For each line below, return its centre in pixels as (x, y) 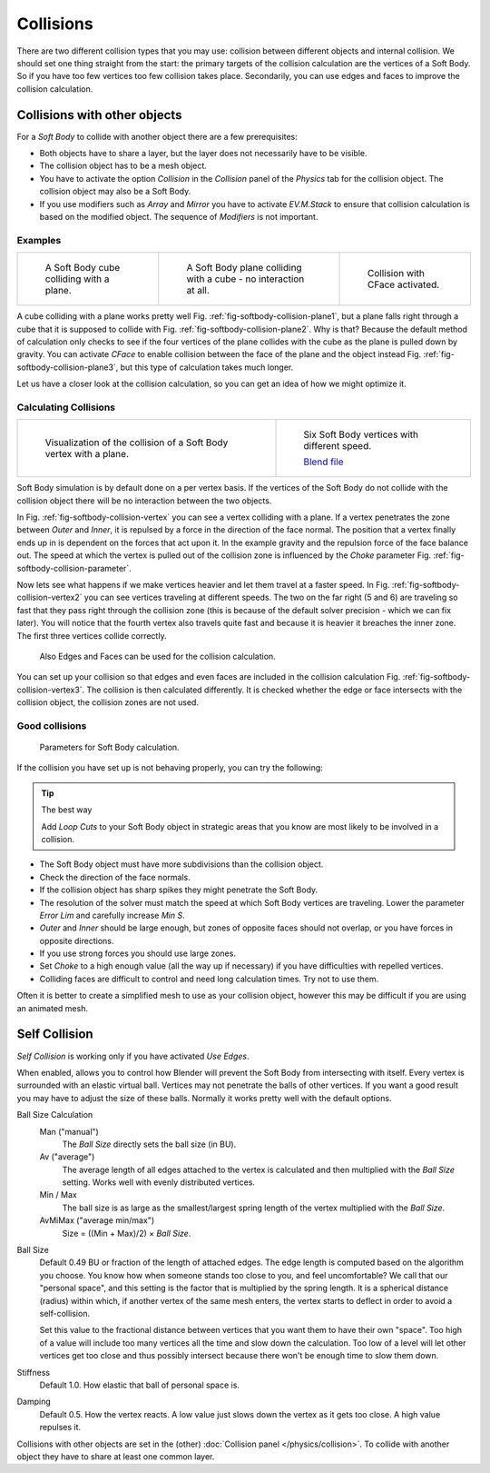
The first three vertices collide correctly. (92, 635)
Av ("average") (67, 1157)
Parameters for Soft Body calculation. (110, 747)
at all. (198, 291)
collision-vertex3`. (51, 690)
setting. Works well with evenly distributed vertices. (159, 1182)
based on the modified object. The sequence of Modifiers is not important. (179, 216)
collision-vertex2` (49, 597)
